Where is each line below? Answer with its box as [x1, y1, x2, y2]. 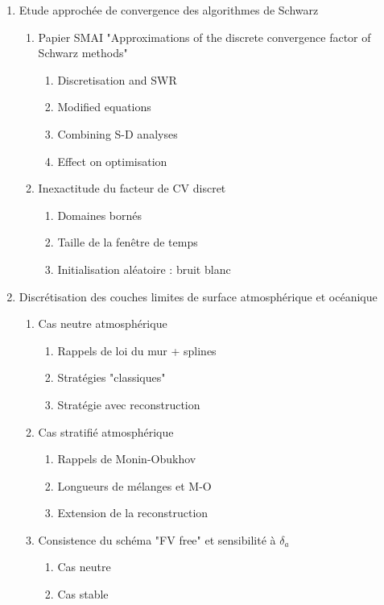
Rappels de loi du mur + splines [57, 342, 217, 358]
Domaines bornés [57, 206, 142, 223]
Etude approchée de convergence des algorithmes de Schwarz [19, 2, 319, 18]
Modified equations [57, 98, 151, 115]
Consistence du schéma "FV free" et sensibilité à [38, 531, 276, 548]
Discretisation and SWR [57, 71, 177, 88]
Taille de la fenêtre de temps [57, 234, 198, 251]
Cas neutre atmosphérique [38, 315, 167, 332]
